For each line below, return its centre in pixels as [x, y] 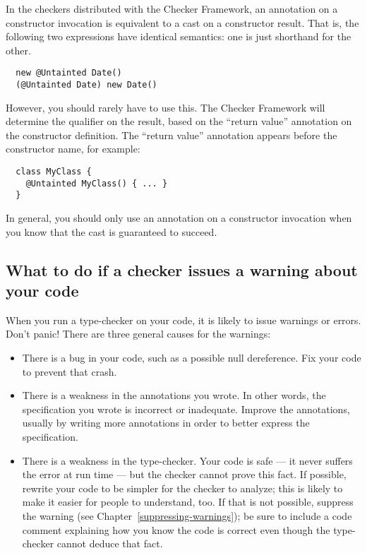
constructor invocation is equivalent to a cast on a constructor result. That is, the [182, 22]
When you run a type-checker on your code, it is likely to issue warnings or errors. [183, 320]
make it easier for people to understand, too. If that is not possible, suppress [188, 502]
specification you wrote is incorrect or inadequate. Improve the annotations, [186, 409]
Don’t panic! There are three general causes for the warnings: [138, 334]
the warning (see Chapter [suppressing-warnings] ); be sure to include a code [187, 515]
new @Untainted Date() [69, 73]
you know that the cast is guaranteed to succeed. [112, 231]
